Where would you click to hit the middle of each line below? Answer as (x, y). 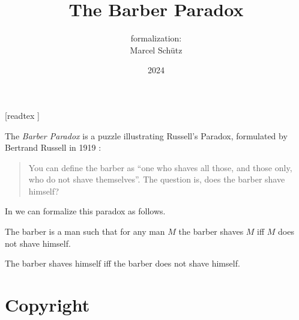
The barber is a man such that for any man (85, 231)
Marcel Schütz (156, 50)
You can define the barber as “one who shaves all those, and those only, (160, 167)
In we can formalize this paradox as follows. (85, 211)
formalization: (156, 38)
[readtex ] (22, 115)
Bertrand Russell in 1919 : (53, 147)
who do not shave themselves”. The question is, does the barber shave (157, 179)
